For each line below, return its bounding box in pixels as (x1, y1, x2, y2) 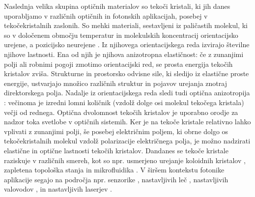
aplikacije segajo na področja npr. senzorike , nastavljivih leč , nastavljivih (4, 174, 228, 184)
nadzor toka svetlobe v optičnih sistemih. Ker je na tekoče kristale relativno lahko (4, 116, 251, 127)
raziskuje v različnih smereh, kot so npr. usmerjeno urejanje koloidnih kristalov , (4, 155, 246, 165)
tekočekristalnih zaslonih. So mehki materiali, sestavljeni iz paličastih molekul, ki (4, 20, 248, 30)
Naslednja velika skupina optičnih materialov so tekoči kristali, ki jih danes (4, 1, 230, 11)
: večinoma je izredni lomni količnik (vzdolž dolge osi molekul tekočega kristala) (4, 97, 244, 107)
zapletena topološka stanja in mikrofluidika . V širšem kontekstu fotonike (4, 165, 225, 175)
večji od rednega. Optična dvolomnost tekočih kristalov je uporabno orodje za (4, 107, 238, 117)
